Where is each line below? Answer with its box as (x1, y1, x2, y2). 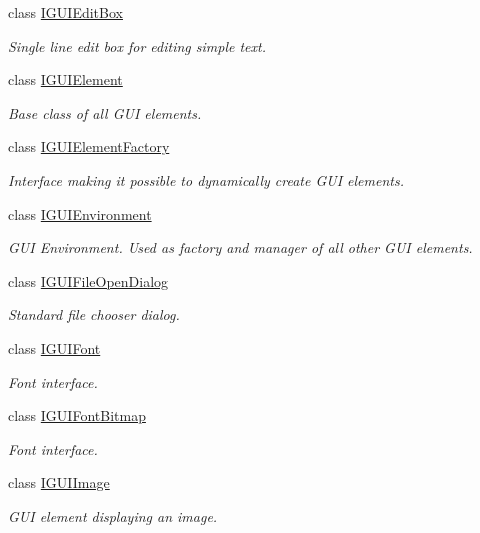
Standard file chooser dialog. (8, 304, 180, 325)
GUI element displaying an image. (8, 505, 218, 526)
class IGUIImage (8, 472, 110, 493)
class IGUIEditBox (8, 2, 123, 22)
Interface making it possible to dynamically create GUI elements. (8, 169, 404, 190)
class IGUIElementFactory (8, 136, 170, 157)
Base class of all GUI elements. (8, 102, 202, 123)
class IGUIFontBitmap (8, 405, 146, 426)
